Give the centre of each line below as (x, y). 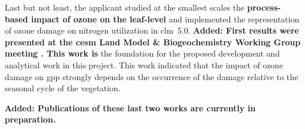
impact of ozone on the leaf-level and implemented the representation (165, 19)
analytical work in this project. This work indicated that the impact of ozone (144, 64)
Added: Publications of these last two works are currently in (130, 107)
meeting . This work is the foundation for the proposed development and (142, 53)
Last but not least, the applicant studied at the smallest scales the (125, 7)
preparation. (30, 119)
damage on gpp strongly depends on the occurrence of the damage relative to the (152, 76)
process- (264, 7)
